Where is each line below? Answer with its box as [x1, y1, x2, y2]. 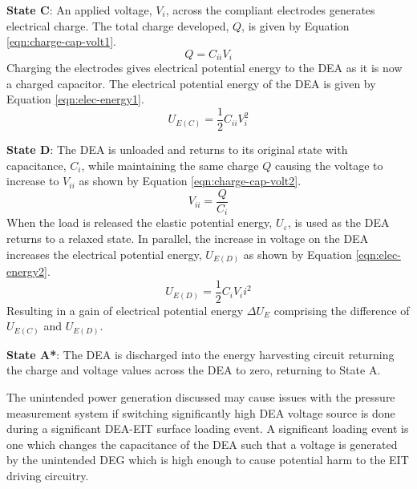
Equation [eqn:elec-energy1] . [6, 91, 144, 107]
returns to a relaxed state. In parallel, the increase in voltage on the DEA [6, 229, 369, 246]
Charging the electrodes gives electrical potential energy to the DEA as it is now [6, 59, 403, 76]
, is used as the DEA [287, 214, 390, 231]
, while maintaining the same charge [81, 156, 259, 173]
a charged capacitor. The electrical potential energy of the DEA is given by [6, 75, 376, 91]
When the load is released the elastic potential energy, [6, 214, 273, 231]
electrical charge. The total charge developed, [6, 17, 229, 34]
